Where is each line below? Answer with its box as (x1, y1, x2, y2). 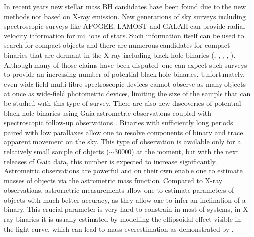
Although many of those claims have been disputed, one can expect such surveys (4, 59, 247, 69)
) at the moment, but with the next (131, 146, 239, 156)
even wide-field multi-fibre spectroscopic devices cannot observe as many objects (4, 78, 246, 89)
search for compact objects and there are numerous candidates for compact (4, 40, 230, 50)
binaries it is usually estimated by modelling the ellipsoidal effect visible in (16, 214, 241, 224)
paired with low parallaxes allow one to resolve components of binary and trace (4, 127, 243, 137)
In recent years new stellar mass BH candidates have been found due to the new (4, 1, 246, 11)
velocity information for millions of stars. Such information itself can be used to (4, 30, 244, 40)
